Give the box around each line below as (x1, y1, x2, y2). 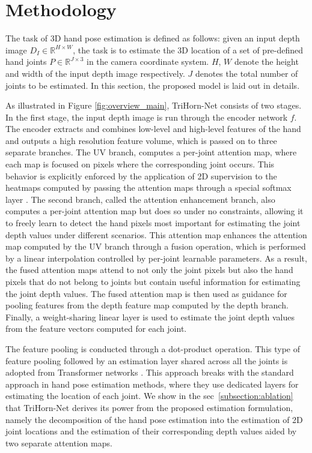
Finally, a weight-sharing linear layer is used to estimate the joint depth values (5, 310, 295, 323)
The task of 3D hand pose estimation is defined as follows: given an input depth (5, 32, 300, 44)
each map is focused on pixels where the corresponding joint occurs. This (5, 158, 275, 170)
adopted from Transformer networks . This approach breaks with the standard (5, 366, 294, 379)
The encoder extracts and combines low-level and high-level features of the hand (5, 122, 301, 135)
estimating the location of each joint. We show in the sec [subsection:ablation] (5, 389, 293, 402)
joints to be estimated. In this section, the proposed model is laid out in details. (5, 79, 300, 91)
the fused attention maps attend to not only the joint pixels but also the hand (5, 263, 293, 276)
